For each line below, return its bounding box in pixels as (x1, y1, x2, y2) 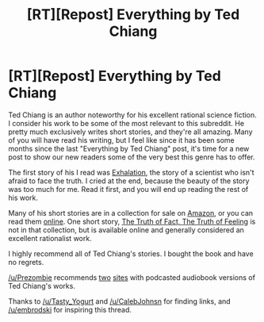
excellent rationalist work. (8, 233, 93, 243)
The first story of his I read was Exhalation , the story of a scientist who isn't (8, 167, 255, 177)
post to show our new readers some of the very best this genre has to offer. (8, 152, 255, 162)
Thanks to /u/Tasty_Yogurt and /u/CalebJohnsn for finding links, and (8, 296, 231, 306)
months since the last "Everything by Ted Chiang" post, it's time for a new (8, 144, 250, 153)
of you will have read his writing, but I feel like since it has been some (8, 135, 235, 144)
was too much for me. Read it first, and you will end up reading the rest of (8, 184, 249, 194)
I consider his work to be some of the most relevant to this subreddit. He (8, 118, 244, 128)
